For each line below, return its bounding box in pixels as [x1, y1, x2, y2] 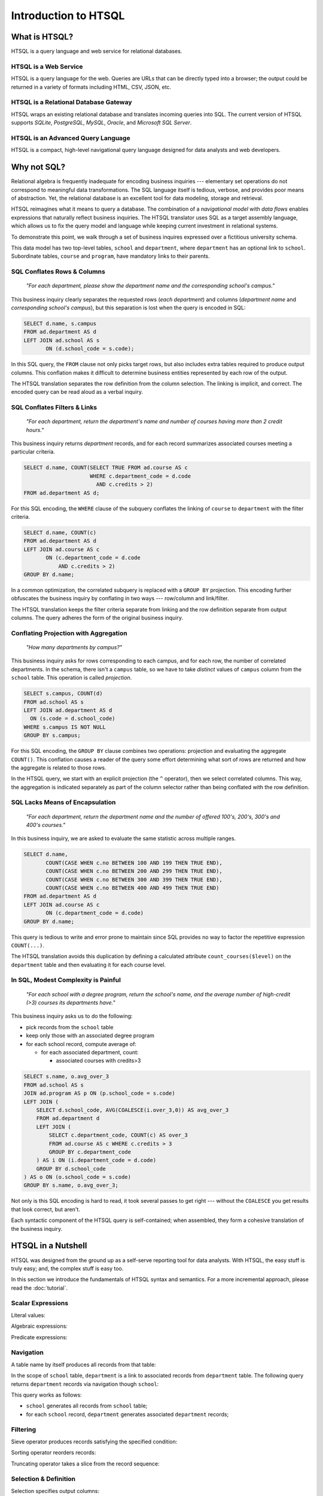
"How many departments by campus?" [26, 644, 123, 651]
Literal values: [11, 1311, 46, 1319]
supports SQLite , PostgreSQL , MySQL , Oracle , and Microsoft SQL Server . [11, 119, 192, 126]
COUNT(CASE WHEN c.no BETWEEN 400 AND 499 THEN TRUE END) [45, 884, 220, 891]
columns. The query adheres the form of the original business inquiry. [11, 614, 184, 622]
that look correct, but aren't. [11, 1206, 81, 1213]
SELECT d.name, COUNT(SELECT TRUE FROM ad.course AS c [23, 464, 188, 471]
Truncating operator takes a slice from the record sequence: [11, 1460, 160, 1467]
